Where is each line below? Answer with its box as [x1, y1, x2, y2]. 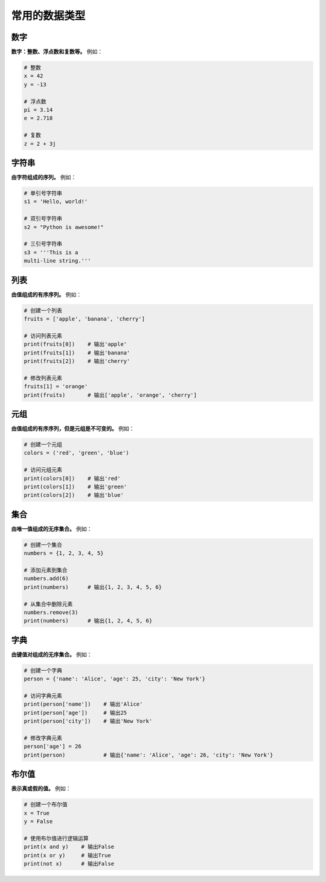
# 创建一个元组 [24, 441, 63, 448]
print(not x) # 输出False [24, 860, 115, 867]
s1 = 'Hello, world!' [24, 198, 88, 205]
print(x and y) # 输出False [24, 843, 115, 851]
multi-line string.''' [24, 257, 91, 264]
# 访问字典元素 [24, 692, 63, 700]
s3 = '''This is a [24, 249, 78, 256]
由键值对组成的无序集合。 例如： [11, 651, 92, 658]
